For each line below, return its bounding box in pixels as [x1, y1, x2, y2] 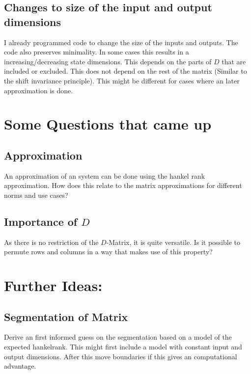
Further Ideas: [4, 275, 103, 295]
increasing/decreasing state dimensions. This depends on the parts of [4, 56, 212, 66]
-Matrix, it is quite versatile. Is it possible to [106, 237, 240, 247]
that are [222, 56, 246, 66]
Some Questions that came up [4, 114, 212, 134]
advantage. [4, 361, 36, 371]
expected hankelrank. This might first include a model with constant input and [4, 342, 242, 352]
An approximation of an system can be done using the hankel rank [4, 170, 205, 181]
